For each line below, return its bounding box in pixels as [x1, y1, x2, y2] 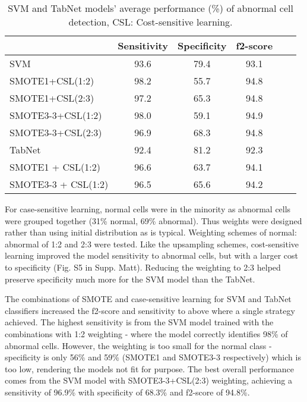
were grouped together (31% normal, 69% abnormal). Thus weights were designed [5, 214, 302, 227]
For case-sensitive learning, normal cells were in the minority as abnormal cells [5, 203, 291, 215]
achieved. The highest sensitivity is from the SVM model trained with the [5, 316, 274, 328]
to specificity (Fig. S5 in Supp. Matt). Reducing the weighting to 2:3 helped [5, 260, 281, 273]
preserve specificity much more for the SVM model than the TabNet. [5, 272, 255, 285]
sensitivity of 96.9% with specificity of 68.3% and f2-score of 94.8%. [5, 385, 250, 398]
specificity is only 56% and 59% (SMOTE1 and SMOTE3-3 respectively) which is [5, 351, 301, 363]
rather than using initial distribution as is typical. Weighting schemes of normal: [5, 226, 297, 238]
